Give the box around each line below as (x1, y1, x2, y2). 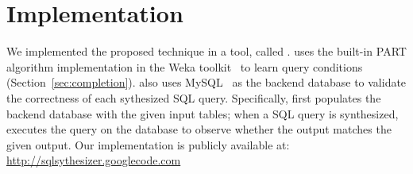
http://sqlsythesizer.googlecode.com (6, 152, 181, 168)
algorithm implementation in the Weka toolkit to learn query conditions (6, 58, 363, 75)
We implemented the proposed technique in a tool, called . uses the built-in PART (6, 43, 407, 60)
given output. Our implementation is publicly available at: (6, 136, 290, 153)
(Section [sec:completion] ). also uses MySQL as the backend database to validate (6, 74, 407, 91)
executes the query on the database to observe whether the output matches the (6, 121, 392, 137)
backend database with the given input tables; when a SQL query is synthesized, (6, 105, 399, 122)
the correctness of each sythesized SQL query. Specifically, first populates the (6, 89, 381, 106)
